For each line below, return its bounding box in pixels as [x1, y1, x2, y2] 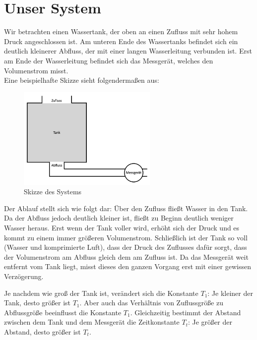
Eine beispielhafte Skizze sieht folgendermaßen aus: [4, 75, 159, 85]
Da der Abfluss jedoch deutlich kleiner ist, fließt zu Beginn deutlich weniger [4, 213, 234, 223]
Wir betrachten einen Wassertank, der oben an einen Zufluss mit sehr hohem [4, 26, 238, 37]
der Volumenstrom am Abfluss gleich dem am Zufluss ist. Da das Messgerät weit [4, 251, 249, 262]
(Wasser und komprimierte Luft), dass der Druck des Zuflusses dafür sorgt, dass [4, 242, 247, 252]
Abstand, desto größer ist [4, 326, 81, 337]
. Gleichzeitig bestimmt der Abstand [130, 307, 241, 317]
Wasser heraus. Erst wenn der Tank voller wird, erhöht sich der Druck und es [4, 223, 240, 233]
